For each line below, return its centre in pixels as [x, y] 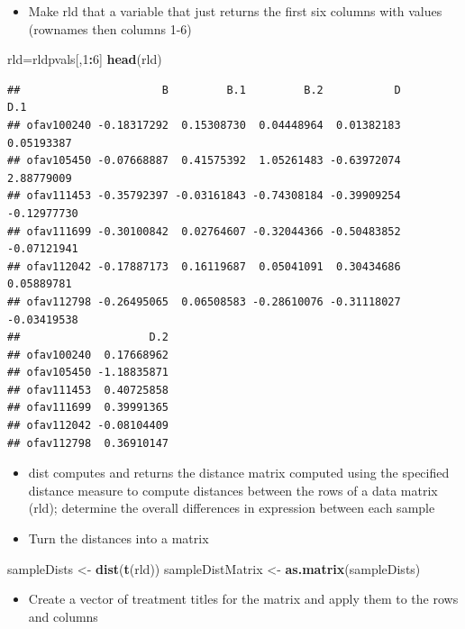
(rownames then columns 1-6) [110, 28]
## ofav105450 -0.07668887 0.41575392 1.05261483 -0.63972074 [204, 161]
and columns [63, 616]
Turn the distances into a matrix [119, 538]
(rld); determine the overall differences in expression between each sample [232, 508]
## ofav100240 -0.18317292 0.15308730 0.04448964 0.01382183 [204, 125]
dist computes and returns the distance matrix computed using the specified [239, 473]
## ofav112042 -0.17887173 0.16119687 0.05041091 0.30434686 [204, 266]
